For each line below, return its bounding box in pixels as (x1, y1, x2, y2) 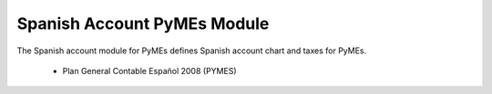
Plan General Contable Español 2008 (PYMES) (62, 65, 237, 76)
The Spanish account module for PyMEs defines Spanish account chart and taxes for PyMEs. (16, 45, 367, 56)
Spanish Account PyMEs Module (16, 14, 270, 33)
